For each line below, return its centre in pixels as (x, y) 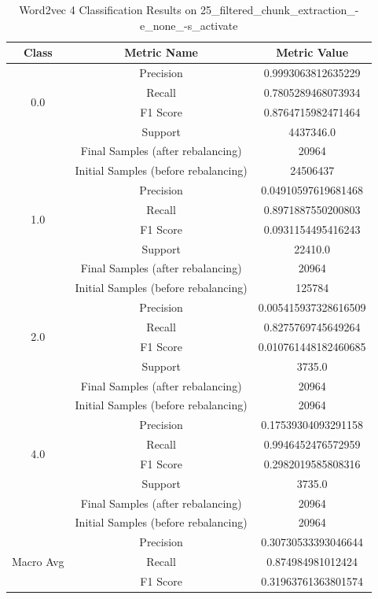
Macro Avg (38, 562)
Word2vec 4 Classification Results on (108, 9)
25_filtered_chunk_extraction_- (279, 9)
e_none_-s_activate (189, 25)
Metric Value (312, 52)
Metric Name (161, 52)
